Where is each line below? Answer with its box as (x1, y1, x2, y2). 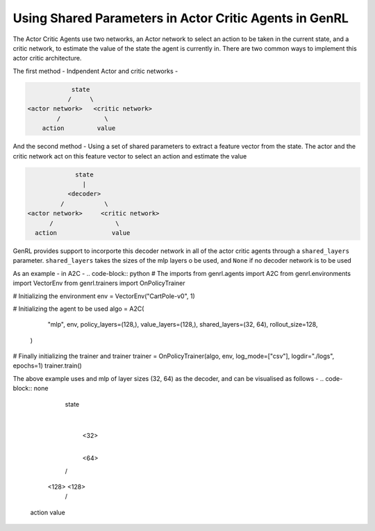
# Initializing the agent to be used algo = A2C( (12, 304, 144, 313)
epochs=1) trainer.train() (12, 361, 83, 370)
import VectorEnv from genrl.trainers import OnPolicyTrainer (12, 279, 185, 288)
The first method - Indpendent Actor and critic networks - (12, 67, 178, 75)
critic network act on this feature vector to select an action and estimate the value (12, 152, 247, 160)
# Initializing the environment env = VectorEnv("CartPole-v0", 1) (12, 292, 196, 300)
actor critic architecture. (12, 54, 82, 63)
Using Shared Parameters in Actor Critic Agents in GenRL (12, 10, 349, 26)
